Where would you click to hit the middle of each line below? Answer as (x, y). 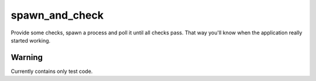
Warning (27, 57)
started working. (31, 40)
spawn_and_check (57, 15)
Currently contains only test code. (52, 71)
